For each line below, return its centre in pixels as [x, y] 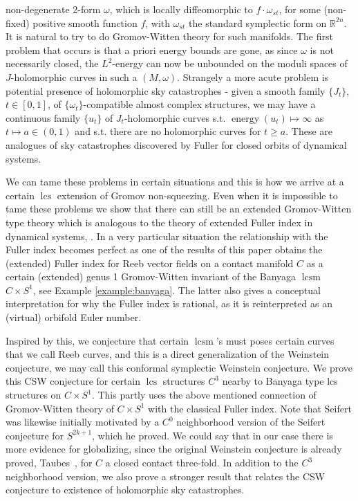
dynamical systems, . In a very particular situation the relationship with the [167, 236]
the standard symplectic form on [258, 22]
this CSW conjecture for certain [73, 381]
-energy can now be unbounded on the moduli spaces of [230, 63]
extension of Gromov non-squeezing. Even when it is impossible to [197, 195]
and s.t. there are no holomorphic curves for [168, 131]
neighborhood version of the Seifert [251, 422]
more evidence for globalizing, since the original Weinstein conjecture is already [174, 449]
